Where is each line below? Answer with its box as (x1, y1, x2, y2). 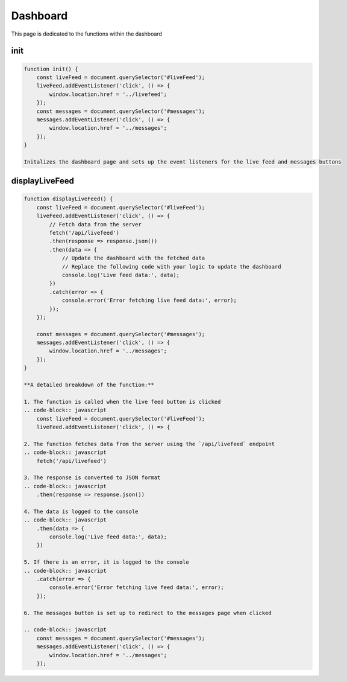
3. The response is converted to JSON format (23, 474, 161, 481)
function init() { (23, 65, 78, 72)
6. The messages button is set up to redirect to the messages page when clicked (23, 610, 272, 616)
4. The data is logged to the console (23, 508, 139, 515)
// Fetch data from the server (49, 221, 142, 228)
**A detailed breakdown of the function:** (23, 381, 155, 389)
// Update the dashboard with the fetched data (61, 255, 205, 262)
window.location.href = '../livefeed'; (49, 91, 167, 98)
